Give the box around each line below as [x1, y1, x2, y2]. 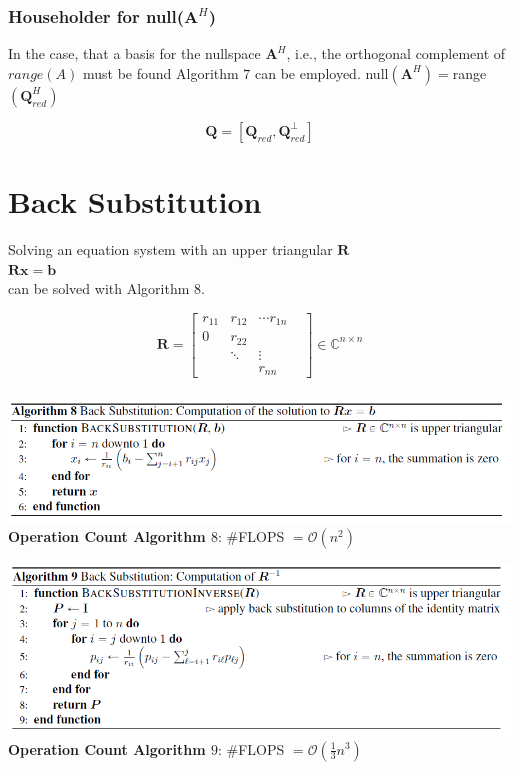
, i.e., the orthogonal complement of [286, 43, 506, 64]
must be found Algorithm [82, 62, 239, 83]
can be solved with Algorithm [8, 278, 190, 299]
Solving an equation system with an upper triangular [8, 238, 333, 259]
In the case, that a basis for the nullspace [8, 43, 261, 64]
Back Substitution [8, 181, 262, 221]
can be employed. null [255, 62, 389, 83]
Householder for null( [8, 3, 185, 28]
